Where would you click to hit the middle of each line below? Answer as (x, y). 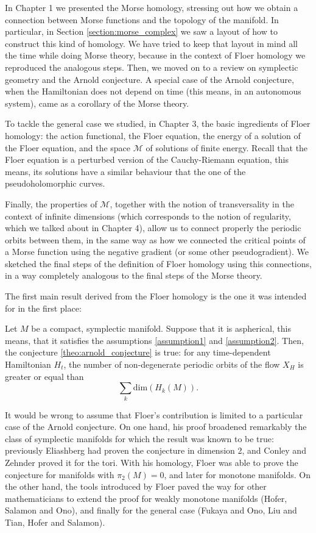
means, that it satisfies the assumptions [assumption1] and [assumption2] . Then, (154, 340)
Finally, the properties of (51, 203)
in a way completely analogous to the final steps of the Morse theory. (134, 275)
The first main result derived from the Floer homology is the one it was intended (156, 296)
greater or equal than (44, 376)
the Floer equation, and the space (68, 147)
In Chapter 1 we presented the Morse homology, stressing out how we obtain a (152, 7)
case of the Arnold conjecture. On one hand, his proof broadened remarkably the (156, 427)
